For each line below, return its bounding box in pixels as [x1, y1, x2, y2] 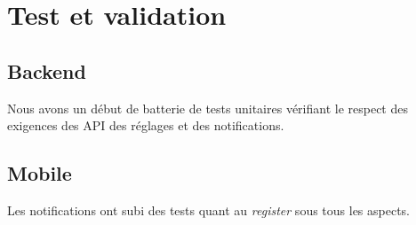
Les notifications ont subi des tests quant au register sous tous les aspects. [7, 200, 411, 219]
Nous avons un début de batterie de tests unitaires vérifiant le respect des [7, 98, 408, 117]
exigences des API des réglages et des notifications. [7, 116, 284, 135]
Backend [7, 57, 86, 84]
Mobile [7, 159, 72, 187]
